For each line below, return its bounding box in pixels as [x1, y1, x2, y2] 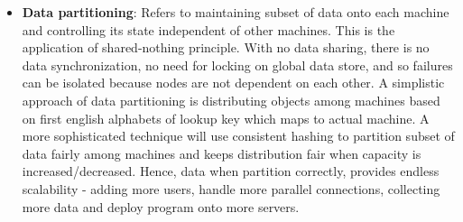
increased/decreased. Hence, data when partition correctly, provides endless [22, 162, 440, 180]
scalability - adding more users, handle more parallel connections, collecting [22, 179, 440, 198]
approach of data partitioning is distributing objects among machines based [22, 90, 440, 109]
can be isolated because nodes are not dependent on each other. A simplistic [22, 73, 445, 92]
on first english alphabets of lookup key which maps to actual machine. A [22, 108, 430, 127]
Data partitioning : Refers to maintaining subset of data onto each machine [22, 3, 449, 21]
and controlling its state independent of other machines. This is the [22, 20, 395, 39]
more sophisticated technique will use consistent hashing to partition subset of [22, 126, 455, 145]
